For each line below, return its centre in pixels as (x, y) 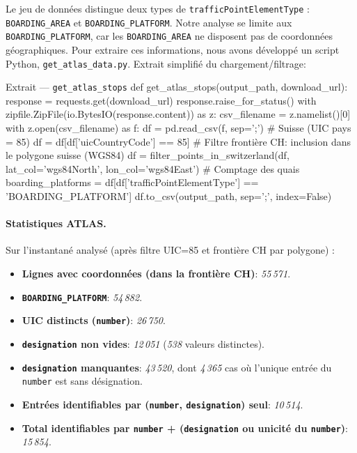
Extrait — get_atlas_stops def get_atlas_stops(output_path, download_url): (177, 87)
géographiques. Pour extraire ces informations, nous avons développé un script (173, 49)
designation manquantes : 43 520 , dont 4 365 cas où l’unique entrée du (177, 367)
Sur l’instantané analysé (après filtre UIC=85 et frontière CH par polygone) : (170, 250)
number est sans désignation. (82, 381)
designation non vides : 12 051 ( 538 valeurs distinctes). (143, 343)
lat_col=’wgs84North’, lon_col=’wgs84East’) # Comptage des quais (153, 168)
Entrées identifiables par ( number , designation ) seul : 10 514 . (162, 404)
